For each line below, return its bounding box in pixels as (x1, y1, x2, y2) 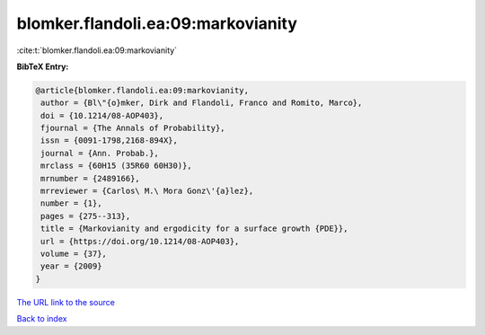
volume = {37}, (40, 249, 108, 259)
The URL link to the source (16, 296, 116, 307)
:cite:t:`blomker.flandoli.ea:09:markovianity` (16, 45, 178, 56)
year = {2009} (40, 261, 102, 271)
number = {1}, (40, 198, 102, 208)
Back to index (16, 313, 67, 324)
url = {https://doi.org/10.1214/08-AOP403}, (40, 236, 240, 246)
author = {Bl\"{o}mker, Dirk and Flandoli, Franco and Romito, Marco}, (40, 98, 363, 108)
